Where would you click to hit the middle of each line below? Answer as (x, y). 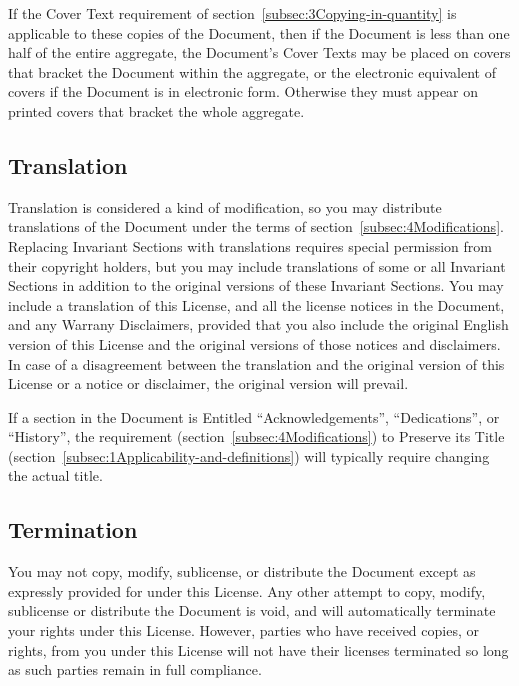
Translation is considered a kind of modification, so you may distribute (225, 206)
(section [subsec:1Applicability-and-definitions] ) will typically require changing (249, 455)
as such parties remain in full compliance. (135, 669)
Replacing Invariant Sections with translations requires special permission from (250, 245)
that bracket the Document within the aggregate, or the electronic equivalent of (252, 71)
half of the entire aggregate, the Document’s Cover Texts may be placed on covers (259, 52)
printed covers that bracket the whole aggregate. (156, 110)
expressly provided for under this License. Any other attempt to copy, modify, (247, 590)
